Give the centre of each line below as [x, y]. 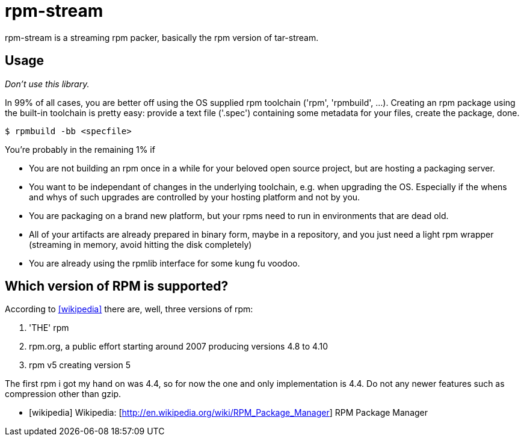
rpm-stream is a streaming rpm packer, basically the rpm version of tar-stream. [162, 37]
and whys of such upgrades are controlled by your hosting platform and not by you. [195, 197]
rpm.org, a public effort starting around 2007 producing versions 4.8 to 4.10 [178, 347]
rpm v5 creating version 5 [80, 365]
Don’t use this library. [47, 84]
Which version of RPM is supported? [117, 286]
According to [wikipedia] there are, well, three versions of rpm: [129, 309]
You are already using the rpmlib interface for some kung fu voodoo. [165, 263]
